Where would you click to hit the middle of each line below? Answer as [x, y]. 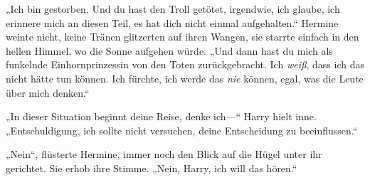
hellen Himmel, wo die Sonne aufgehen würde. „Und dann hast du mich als [169, 50]
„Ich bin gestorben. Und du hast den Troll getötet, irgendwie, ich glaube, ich [173, 9]
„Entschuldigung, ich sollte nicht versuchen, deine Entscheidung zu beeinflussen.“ [182, 130]
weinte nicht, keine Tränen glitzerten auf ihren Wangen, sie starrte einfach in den [183, 37]
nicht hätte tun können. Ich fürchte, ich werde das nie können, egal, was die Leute [185, 78]
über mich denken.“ [48, 92]
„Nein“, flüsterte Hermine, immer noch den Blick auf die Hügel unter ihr [164, 154]
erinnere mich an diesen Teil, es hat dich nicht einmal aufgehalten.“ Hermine [172, 22]
